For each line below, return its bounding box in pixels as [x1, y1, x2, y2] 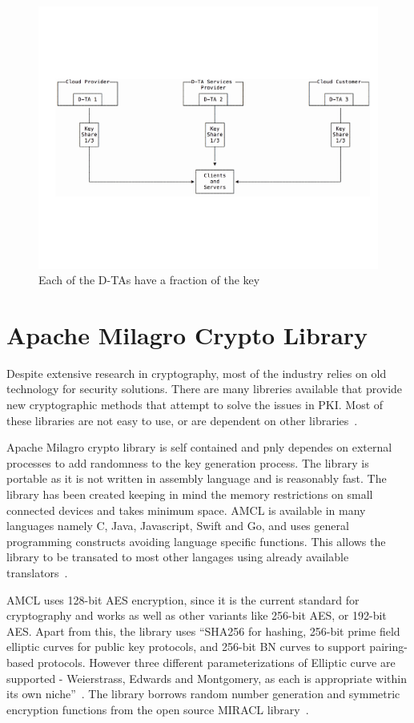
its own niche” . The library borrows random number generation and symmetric [6, 685, 400, 702]
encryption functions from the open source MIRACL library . [6, 701, 309, 717]
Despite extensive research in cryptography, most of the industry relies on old [6, 364, 387, 381]
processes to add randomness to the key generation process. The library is [6, 454, 369, 471]
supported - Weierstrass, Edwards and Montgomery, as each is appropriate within [6, 669, 407, 686]
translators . [6, 564, 68, 580]
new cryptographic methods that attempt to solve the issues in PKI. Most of [6, 396, 384, 413]
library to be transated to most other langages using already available [6, 548, 349, 565]
